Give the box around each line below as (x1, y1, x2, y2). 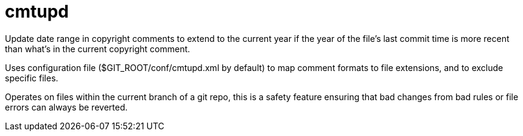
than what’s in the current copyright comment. (5, 43, 191, 54)
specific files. (5, 72, 58, 83)
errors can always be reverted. (5, 101, 128, 112)
